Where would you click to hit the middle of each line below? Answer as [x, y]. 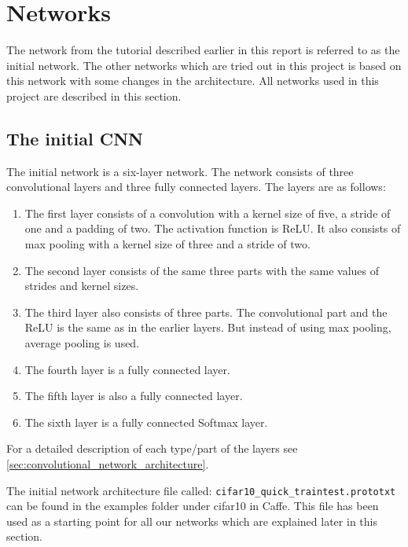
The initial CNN [75, 138]
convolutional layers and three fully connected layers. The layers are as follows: [196, 187]
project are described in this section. [94, 95]
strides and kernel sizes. [82, 286]
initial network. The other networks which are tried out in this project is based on [204, 65]
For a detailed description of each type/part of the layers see [152, 448]
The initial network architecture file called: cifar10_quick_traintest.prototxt [201, 490]
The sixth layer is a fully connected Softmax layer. [146, 422]
